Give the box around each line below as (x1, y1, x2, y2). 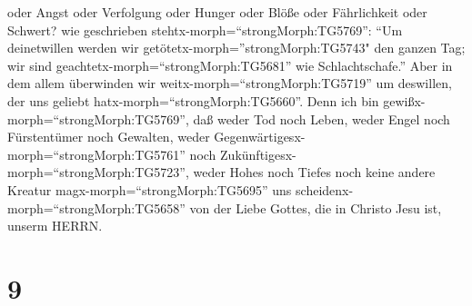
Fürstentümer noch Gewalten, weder (7, 127, 210, 146)
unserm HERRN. (7, 216, 103, 235)
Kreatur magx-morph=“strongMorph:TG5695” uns (7, 180, 292, 199)
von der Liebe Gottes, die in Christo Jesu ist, (189, 198, 442, 217)
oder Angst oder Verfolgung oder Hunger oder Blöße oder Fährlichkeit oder (7, 3, 427, 21)
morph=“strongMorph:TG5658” (7, 198, 186, 217)
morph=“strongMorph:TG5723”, (7, 163, 189, 182)
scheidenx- (296, 180, 354, 199)
